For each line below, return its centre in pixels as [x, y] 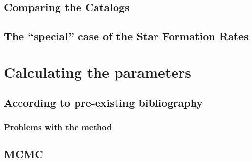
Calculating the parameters [97, 71]
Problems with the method [58, 127]
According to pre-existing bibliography [104, 103]
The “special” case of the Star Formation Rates [126, 36]
